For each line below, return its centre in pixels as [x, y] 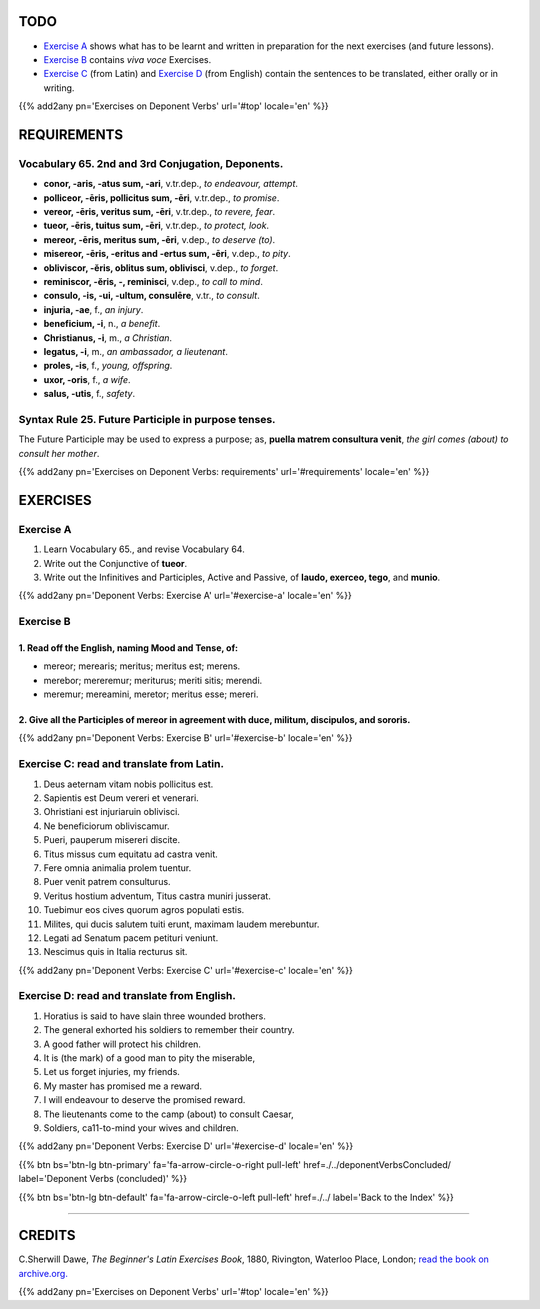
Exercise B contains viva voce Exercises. [127, 59]
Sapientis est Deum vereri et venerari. [121, 798]
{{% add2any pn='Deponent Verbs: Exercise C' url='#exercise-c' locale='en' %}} [186, 970]
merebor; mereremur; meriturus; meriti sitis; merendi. [153, 680]
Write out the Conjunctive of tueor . [115, 563]
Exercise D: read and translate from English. [127, 996]
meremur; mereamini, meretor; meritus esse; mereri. [151, 694]
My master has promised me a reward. [123, 1086]
